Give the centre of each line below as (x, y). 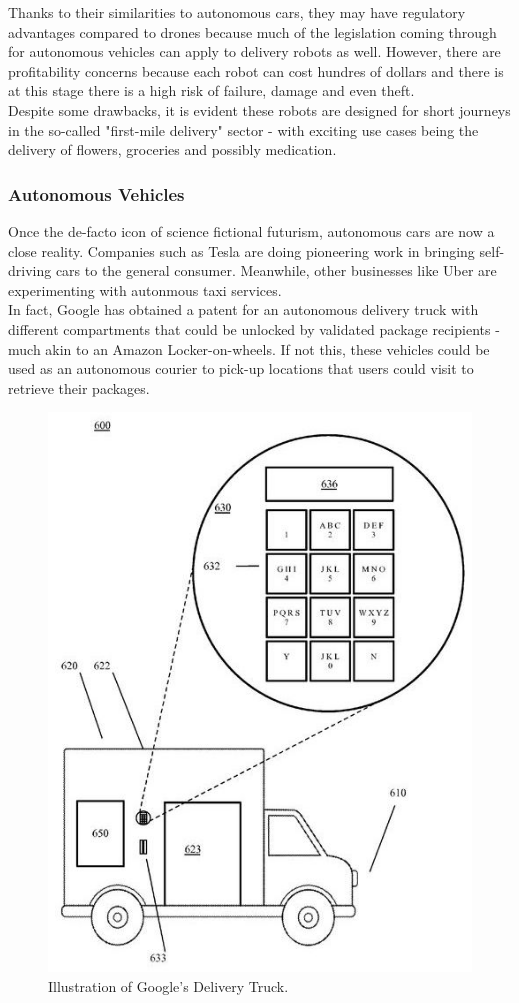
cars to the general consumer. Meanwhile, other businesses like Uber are (276, 270)
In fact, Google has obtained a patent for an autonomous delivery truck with (243, 309)
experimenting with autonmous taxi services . (145, 289)
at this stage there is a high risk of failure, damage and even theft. (211, 90)
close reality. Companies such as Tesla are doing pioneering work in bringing (241, 250)
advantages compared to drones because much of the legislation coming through (252, 31)
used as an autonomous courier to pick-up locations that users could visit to (241, 368)
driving (30, 270)
